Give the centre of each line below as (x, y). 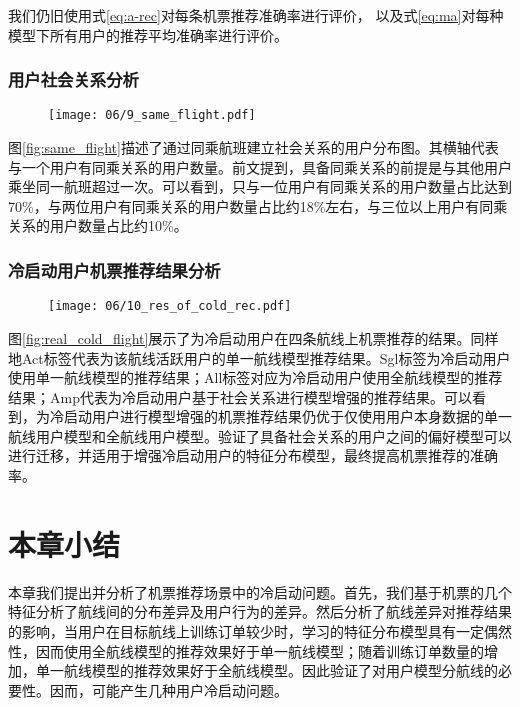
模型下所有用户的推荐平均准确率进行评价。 (148, 34)
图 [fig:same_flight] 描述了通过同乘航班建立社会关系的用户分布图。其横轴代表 (253, 147)
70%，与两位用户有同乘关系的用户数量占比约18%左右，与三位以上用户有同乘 (258, 205)
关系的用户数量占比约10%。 (98, 225)
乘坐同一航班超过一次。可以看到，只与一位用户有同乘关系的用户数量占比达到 (260, 186)
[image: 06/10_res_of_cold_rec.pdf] (170, 306)
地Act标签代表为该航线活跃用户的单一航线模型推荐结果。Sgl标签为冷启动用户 (259, 357)
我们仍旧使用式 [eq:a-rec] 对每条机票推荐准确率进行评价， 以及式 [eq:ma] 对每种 (256, 15)
